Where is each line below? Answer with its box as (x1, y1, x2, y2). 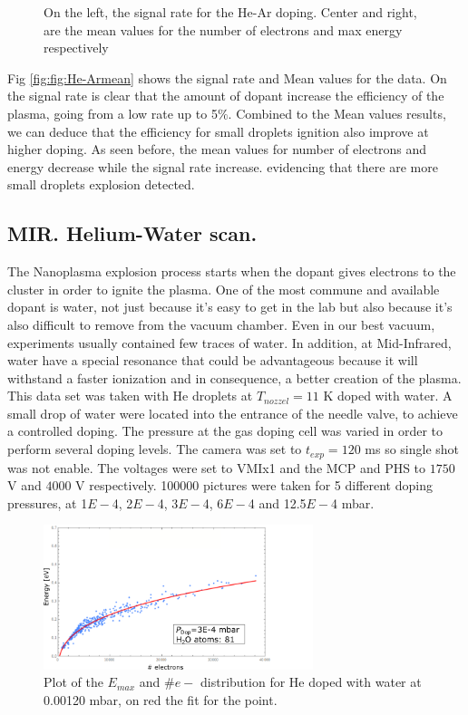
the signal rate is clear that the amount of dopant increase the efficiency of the (7, 86, 444, 105)
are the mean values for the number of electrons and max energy (44, 20, 403, 39)
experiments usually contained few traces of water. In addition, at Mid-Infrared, (7, 333, 452, 352)
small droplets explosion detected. (7, 175, 195, 194)
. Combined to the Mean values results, (228, 103, 446, 122)
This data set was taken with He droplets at (7, 386, 253, 405)
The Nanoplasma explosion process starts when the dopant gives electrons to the (7, 262, 456, 281)
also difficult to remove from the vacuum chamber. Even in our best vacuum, (7, 314, 435, 333)
